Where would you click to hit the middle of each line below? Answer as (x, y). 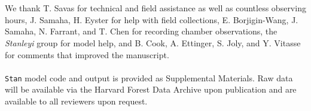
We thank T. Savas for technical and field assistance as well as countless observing (155, 8)
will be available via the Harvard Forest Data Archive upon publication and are (151, 89)
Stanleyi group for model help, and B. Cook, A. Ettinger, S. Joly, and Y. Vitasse (153, 42)
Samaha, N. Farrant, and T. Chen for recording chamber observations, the (141, 31)
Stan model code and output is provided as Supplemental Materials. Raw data (149, 77)
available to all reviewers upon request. (76, 101)
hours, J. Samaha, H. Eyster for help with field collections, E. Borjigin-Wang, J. (152, 19)
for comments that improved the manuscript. (87, 54)
